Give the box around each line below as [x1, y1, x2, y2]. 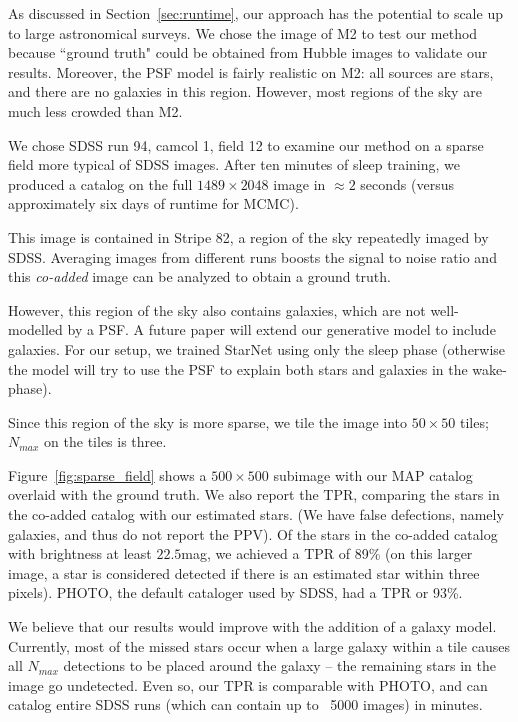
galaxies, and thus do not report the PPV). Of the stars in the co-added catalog [8, 523, 498, 544]
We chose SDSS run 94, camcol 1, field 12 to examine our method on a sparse [8, 134, 484, 155]
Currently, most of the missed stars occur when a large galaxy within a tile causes [8, 635, 510, 656]
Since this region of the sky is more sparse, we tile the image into [8, 411, 408, 432]
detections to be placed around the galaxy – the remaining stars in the [63, 655, 496, 676]
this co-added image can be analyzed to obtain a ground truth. [8, 266, 391, 287]
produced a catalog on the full [8, 173, 193, 194]
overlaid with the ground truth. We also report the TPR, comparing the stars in [8, 484, 500, 505]
